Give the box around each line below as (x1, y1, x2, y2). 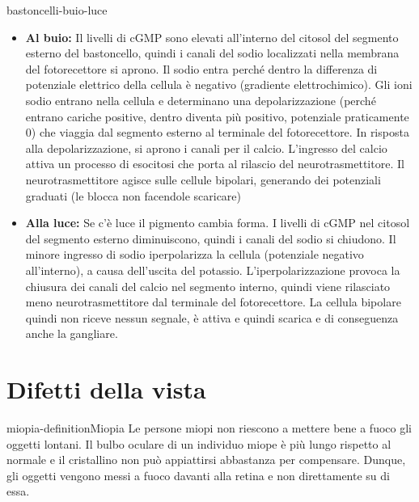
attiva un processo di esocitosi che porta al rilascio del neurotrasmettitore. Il (25, 155, 404, 172)
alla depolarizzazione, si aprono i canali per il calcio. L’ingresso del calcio (25, 139, 387, 156)
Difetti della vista (6, 373, 206, 406)
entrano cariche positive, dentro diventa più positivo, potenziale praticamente (25, 108, 409, 124)
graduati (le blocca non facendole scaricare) (25, 187, 241, 204)
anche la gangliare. (25, 325, 118, 342)
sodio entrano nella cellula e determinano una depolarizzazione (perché (25, 91, 376, 108)
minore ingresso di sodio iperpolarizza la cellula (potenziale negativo (25, 246, 364, 263)
